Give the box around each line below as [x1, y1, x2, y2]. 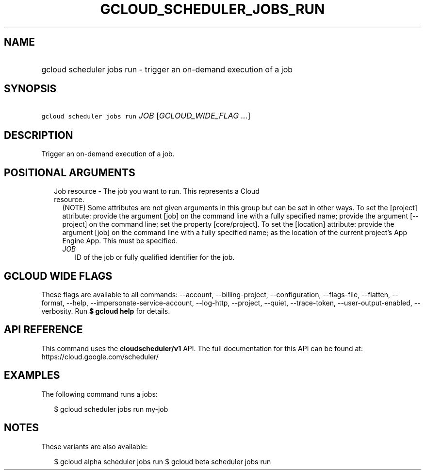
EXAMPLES [4, 369, 60, 382]
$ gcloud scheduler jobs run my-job [54, 405, 168, 413]
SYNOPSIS [4, 83, 57, 95]
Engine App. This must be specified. [62, 237, 178, 245]
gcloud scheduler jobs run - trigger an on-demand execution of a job [41, 64, 293, 74]
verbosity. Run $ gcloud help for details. [41, 306, 170, 315]
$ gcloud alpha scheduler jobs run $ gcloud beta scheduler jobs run [54, 457, 271, 466]
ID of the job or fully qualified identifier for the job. [75, 253, 235, 262]
